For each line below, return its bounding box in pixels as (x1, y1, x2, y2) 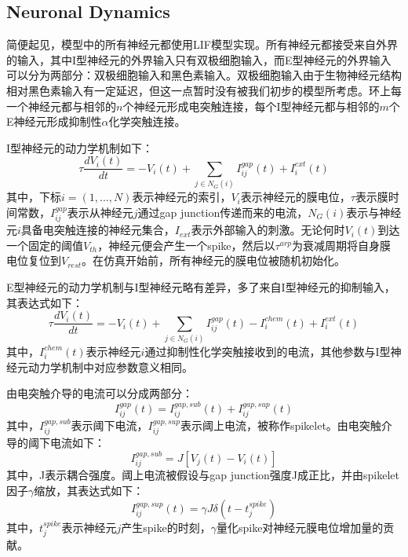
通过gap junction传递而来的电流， (137, 203, 308, 220)
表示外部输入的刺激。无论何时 (191, 222, 345, 238)
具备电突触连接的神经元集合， (20, 222, 175, 238)
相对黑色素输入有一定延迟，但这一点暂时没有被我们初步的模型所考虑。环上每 (6, 82, 402, 98)
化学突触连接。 (108, 113, 186, 130)
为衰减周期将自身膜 (292, 236, 392, 253)
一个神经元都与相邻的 (6, 97, 116, 114)
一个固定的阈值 (6, 236, 83, 253)
